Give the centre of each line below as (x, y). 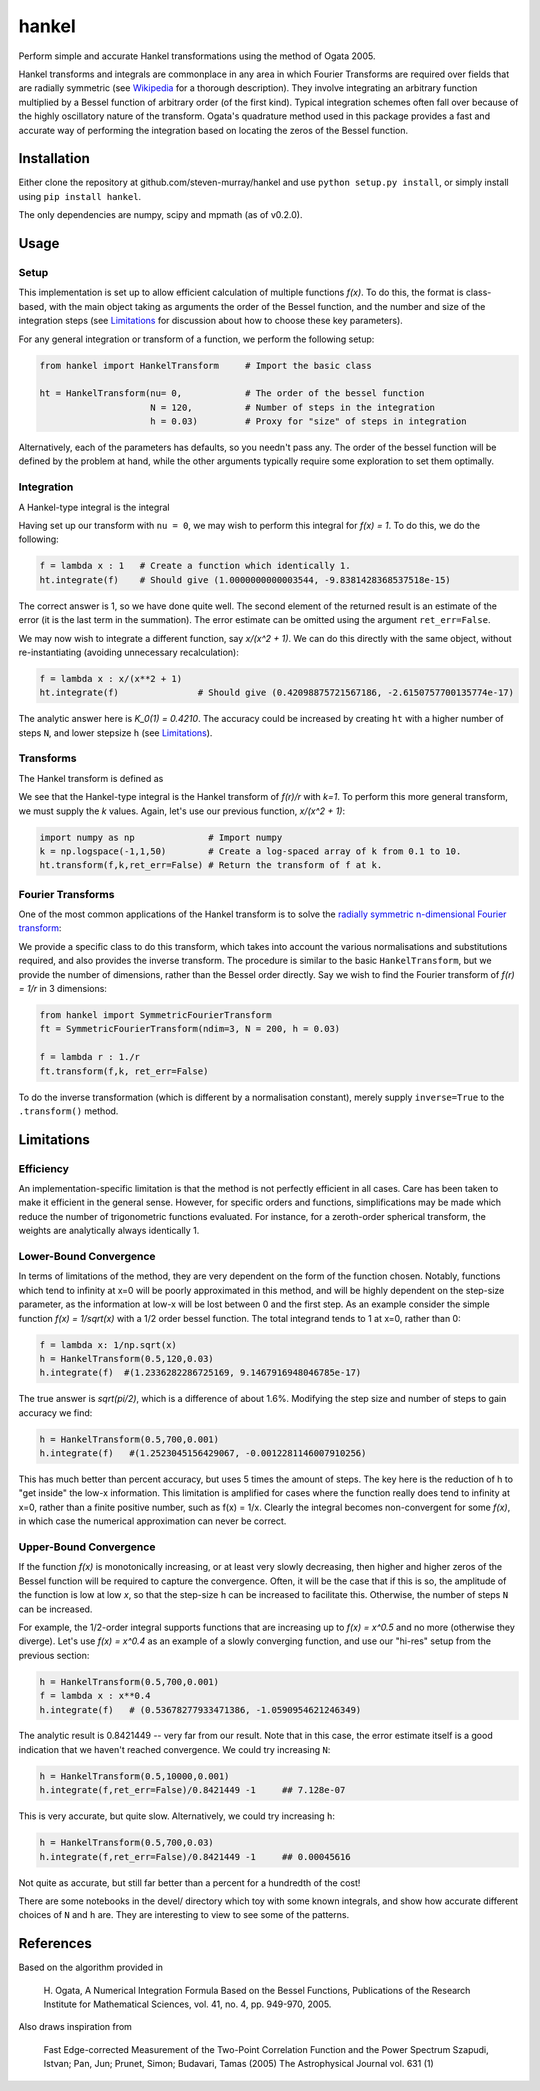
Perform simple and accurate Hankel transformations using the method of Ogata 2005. (197, 56)
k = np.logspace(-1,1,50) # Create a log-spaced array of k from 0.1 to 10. (250, 851)
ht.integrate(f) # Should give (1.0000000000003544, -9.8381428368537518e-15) (245, 579)
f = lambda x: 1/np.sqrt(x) (108, 1344)
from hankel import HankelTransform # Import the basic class (205, 365)
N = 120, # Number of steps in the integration (292, 407)
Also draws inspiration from (75, 2027)
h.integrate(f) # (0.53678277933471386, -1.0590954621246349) (200, 1709)
